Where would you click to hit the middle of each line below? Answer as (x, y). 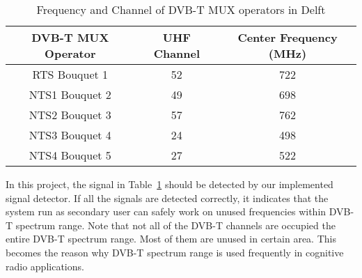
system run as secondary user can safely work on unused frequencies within (166, 211)
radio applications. (45, 266)
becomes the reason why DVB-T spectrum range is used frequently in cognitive (175, 252)
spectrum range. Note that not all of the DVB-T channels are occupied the (175, 225)
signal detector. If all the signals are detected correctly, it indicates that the (167, 198)
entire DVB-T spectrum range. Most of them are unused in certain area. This (171, 239)
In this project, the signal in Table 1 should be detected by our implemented (170, 184)
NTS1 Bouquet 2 (70, 94)
